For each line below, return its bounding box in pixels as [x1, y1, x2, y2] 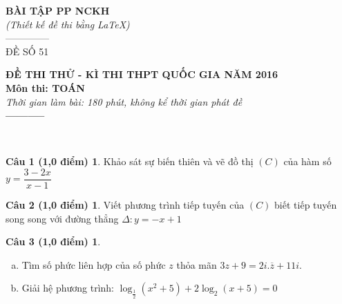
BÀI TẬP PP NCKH [6, 3, 110, 17]
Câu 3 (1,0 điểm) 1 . [6, 234, 101, 249]
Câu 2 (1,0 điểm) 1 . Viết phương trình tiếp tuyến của [6, 198, 245, 211]
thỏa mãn [176, 257, 217, 272]
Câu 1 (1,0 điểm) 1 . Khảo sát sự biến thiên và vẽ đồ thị [6, 154, 254, 169]
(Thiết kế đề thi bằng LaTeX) [6, 17, 130, 31]
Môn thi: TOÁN [6, 80, 85, 95]
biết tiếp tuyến [274, 198, 337, 211]
